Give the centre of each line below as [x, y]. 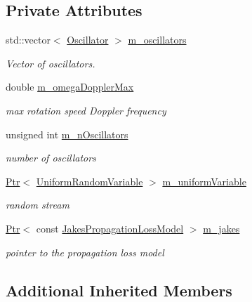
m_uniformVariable [204, 181]
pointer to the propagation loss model [85, 252]
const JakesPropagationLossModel [110, 228]
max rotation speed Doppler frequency [86, 110]
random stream [38, 205]
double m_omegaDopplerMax [70, 87]
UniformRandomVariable [89, 181]
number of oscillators [51, 158]
